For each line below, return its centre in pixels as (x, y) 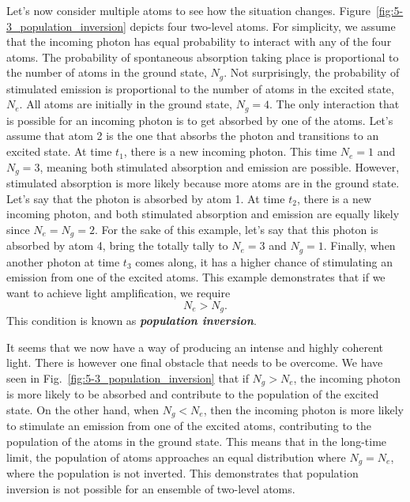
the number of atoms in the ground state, (107, 72)
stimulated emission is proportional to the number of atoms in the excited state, (200, 88)
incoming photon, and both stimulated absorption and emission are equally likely (203, 214)
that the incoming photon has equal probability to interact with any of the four (199, 42)
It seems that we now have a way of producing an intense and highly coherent (195, 347)
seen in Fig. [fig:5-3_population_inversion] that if (128, 377)
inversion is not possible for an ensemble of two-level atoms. (151, 488)
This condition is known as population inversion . (132, 321)
